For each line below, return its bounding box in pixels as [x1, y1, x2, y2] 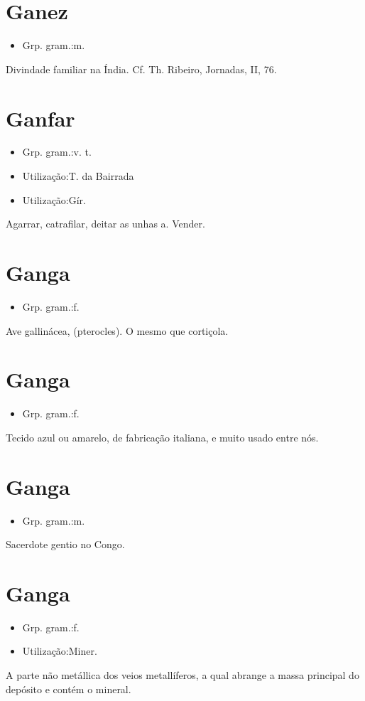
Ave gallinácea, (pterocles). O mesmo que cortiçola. [6, 323, 229, 338]
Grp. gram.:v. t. [22, 144, 92, 159]
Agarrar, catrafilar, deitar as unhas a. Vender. [6, 216, 205, 231]
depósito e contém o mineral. [6, 681, 131, 696]
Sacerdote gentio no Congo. [6, 537, 125, 552]
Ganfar [6, 103, 75, 132]
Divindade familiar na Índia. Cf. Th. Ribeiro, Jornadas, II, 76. [6, 61, 277, 76]
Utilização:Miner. [22, 643, 97, 658]
